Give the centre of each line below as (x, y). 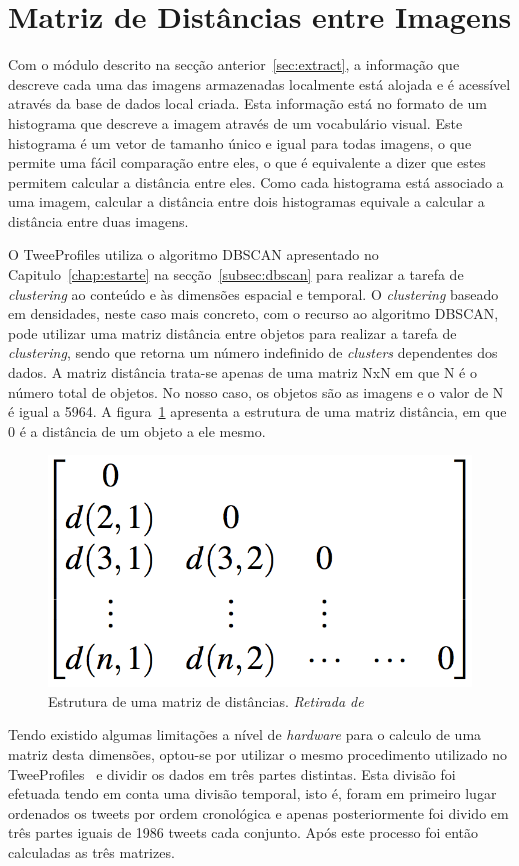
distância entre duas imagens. (98, 220)
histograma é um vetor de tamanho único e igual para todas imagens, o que (240, 142)
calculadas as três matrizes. (91, 852)
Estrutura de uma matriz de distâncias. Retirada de (206, 700)
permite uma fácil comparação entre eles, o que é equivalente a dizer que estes (247, 162)
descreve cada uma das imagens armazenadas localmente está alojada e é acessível (259, 83)
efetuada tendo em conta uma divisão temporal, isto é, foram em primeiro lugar (252, 793)
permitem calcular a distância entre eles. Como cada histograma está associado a (256, 181)
